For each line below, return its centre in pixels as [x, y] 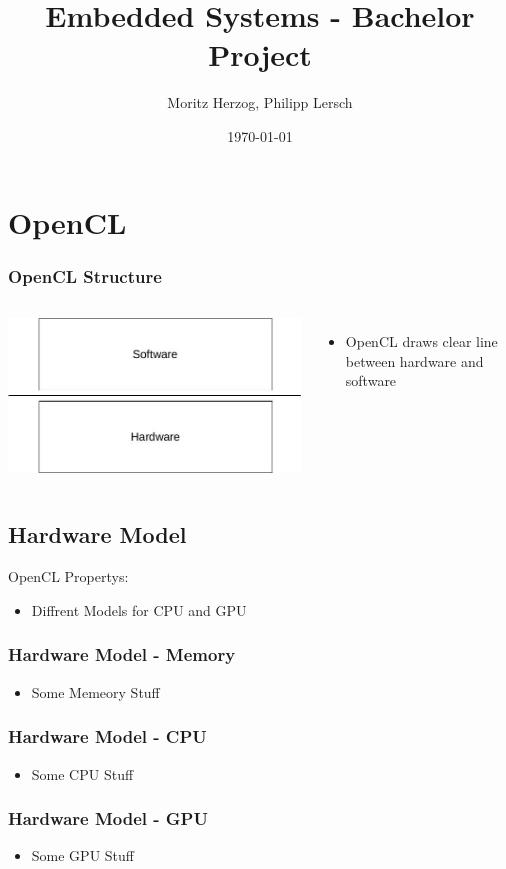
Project [260, 54]
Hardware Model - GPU [108, 818]
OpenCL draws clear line [421, 340]
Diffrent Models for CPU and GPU [139, 609]
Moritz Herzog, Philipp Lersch [260, 102]
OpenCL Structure [85, 275]
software [371, 380]
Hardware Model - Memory [122, 654]
